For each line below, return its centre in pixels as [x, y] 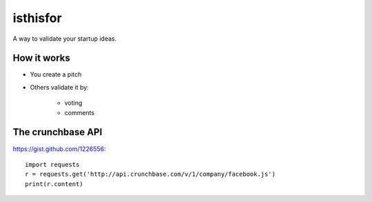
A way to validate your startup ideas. [65, 39]
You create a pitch [56, 74]
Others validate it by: [59, 87]
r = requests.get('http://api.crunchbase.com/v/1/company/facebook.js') [150, 174]
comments [80, 112]
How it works [41, 58]
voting [73, 103]
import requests [52, 164]
